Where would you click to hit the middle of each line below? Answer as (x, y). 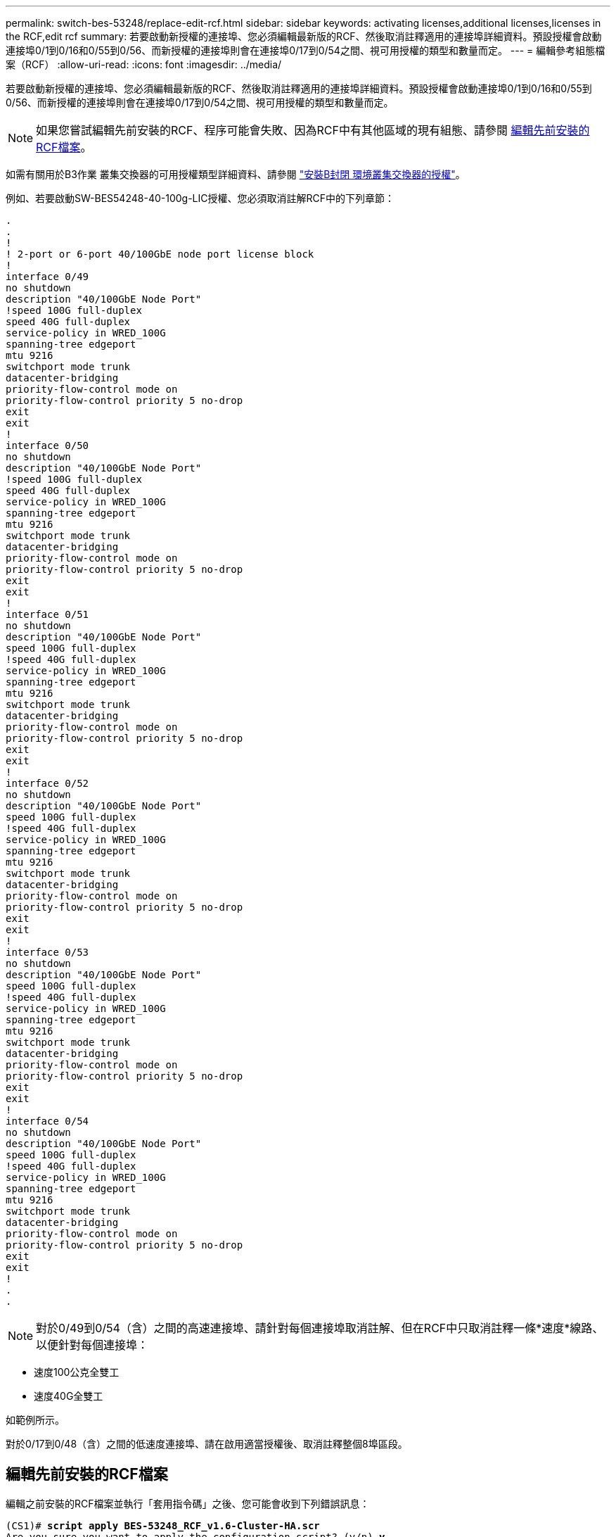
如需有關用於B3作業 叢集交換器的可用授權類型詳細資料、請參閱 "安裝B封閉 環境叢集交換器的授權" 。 (236, 174)
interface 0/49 (47, 277)
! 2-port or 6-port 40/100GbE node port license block (160, 254)
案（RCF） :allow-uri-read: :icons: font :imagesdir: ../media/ (144, 64)
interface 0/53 (47, 952)
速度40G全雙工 (69, 1396)
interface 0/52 (47, 783)
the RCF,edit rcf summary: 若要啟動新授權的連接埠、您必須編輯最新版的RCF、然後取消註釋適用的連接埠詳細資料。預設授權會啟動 (304, 36)
